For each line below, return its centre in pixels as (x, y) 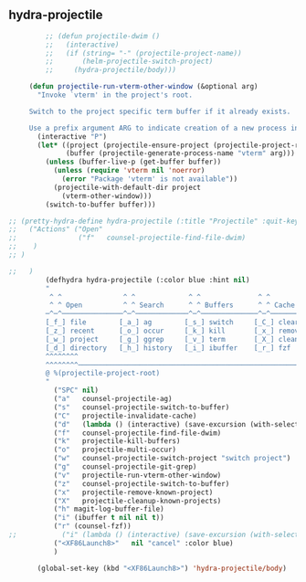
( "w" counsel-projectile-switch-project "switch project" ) (172, 459)
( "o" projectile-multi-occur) (115, 450)
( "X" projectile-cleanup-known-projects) (137, 501)
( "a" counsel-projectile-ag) (113, 399)
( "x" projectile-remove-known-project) (133, 492)
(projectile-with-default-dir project (127, 187)
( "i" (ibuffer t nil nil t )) (109, 518)
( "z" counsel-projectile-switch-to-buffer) (142, 483)
